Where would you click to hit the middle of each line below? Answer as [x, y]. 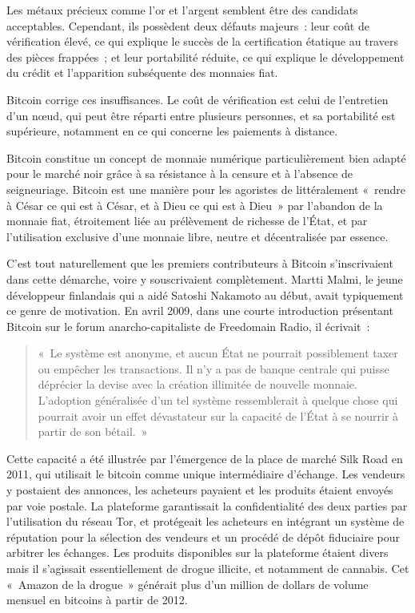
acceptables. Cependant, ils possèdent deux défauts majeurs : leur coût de [188, 25]
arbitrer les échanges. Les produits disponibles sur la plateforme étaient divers [198, 553]
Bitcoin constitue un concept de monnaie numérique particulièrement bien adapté [206, 157]
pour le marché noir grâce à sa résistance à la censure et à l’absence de [180, 173]
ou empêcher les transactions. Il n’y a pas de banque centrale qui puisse [213, 368]
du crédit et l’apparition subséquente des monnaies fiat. [142, 73]
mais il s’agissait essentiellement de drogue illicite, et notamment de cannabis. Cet [208, 568]
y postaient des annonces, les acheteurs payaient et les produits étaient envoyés [200, 490]
